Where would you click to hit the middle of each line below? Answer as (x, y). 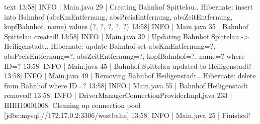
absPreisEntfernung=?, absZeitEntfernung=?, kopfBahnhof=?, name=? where (124, 55)
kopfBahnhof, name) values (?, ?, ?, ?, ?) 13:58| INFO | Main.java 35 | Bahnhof (126, 26)
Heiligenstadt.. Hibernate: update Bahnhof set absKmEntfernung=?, (110, 46)
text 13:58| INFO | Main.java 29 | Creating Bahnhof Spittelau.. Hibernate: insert (128, 7)
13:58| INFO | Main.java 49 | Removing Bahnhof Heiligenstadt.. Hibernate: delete (130, 76)
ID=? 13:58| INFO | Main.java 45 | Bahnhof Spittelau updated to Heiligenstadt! (128, 66)
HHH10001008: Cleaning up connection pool (72, 105)
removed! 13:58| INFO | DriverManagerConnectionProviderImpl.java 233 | (118, 95)
